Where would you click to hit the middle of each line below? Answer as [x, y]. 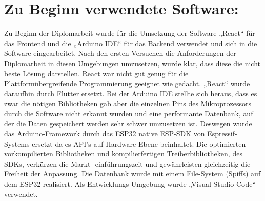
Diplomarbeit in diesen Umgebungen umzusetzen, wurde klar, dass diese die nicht [132, 63]
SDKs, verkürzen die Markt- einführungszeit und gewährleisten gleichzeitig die [127, 163]
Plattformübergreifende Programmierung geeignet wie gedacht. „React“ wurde [127, 83]
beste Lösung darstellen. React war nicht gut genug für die [96, 73]
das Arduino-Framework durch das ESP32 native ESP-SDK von [105, 134]
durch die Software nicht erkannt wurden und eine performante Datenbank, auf [129, 113]
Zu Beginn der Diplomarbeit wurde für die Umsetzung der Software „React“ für [130, 33]
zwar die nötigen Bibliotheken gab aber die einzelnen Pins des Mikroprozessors [128, 103]
